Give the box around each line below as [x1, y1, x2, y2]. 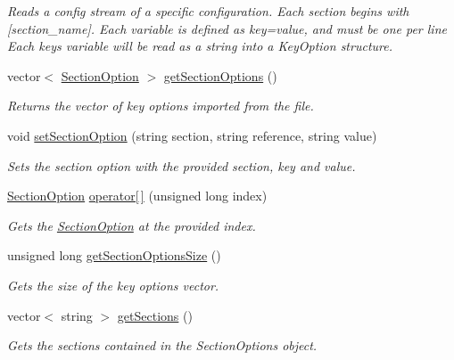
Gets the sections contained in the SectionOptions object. [7, 336, 318, 355]
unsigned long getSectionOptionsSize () [7, 246, 221, 265]
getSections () [117, 306, 193, 324]
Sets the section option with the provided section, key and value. [7, 156, 356, 175]
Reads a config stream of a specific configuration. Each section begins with [7, 2, 409, 20]
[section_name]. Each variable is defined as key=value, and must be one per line [7, 19, 447, 37]
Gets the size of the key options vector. [7, 275, 219, 294]
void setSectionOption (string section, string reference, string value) [7, 126, 377, 144]
